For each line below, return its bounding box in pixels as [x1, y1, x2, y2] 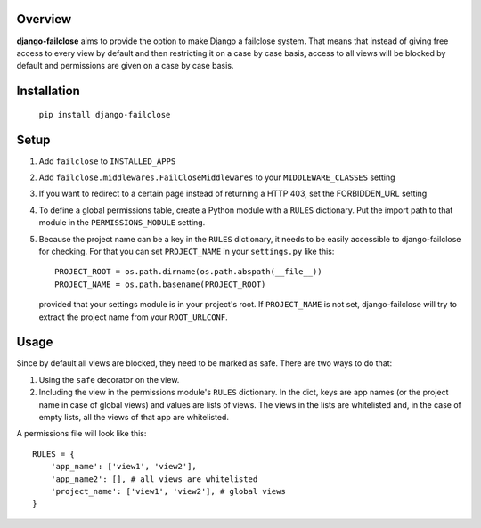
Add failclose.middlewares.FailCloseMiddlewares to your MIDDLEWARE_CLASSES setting [38, 172, 395, 183]
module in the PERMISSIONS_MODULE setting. [38, 217, 206, 228]
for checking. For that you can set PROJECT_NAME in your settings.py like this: [38, 246, 335, 256]
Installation [16, 84, 80, 99]
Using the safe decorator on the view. [38, 374, 180, 385]
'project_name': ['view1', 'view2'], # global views [50, 486, 287, 496]
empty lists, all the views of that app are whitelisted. [38, 411, 229, 422]
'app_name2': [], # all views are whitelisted [50, 474, 258, 484]
